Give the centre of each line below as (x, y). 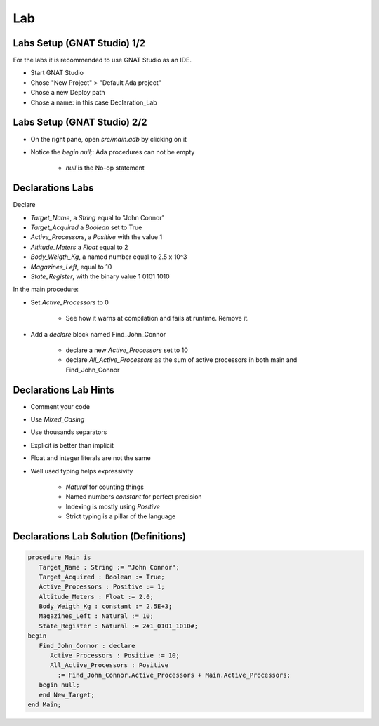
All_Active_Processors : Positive (109, 665)
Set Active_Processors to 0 (69, 302)
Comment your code (60, 406)
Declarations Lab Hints (64, 390)
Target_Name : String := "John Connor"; (109, 567)
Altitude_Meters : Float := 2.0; (97, 597)
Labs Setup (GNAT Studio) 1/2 (79, 43)
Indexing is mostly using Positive (113, 506)
